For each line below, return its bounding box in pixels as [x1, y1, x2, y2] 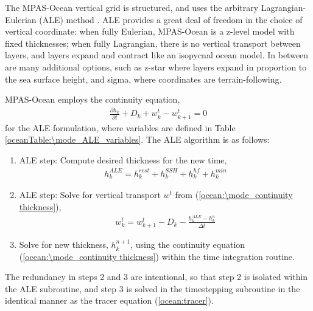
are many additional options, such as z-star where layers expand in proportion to [5, 60, 307, 73]
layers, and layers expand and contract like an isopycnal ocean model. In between [5, 49, 309, 61]
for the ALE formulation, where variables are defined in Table [5, 121, 236, 134]
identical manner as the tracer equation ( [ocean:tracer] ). [5, 294, 214, 307]
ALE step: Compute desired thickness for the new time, [19, 153, 227, 166]
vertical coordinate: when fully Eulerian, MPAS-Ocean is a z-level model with [5, 25, 295, 38]
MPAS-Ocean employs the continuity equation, [5, 93, 180, 106]
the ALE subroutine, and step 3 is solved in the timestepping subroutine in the [5, 282, 300, 295]
